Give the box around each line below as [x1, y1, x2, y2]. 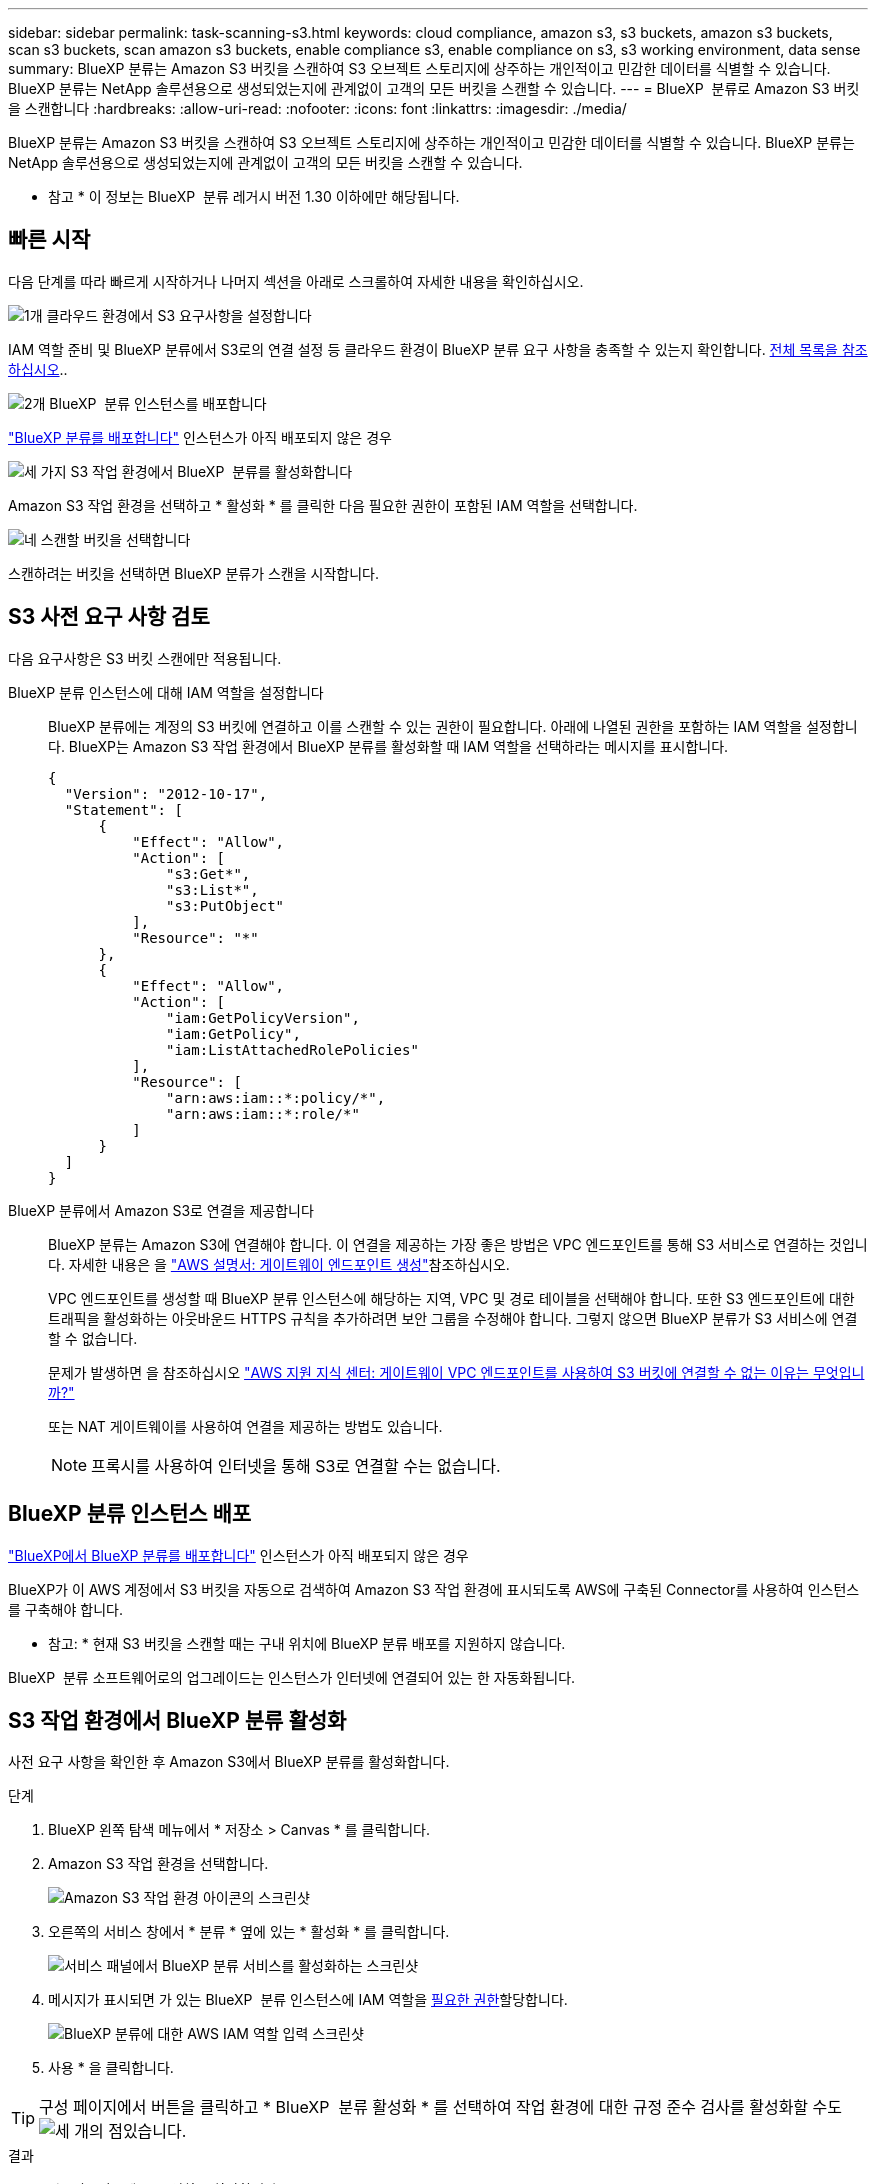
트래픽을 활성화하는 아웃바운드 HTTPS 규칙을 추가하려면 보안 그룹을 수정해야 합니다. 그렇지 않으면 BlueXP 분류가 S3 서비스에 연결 [48, 1309, 858, 1327]
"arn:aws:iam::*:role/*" [166, 1105, 360, 1122]
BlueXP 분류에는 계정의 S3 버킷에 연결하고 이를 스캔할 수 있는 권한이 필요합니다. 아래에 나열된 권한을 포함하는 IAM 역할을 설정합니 [48, 717, 858, 735]
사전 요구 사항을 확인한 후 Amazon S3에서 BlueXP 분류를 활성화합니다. [8, 1753, 450, 1771]
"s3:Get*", [166, 865, 251, 882]
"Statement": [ [64, 801, 183, 818]
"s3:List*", [166, 881, 259, 898]
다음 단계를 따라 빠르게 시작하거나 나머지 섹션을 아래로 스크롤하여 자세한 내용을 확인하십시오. [8, 272, 584, 290]
